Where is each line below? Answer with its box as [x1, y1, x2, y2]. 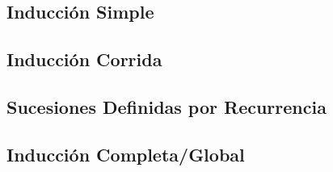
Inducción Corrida [6, 47, 162, 72]
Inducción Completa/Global [6, 141, 245, 166]
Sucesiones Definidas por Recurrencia [6, 94, 327, 119]
